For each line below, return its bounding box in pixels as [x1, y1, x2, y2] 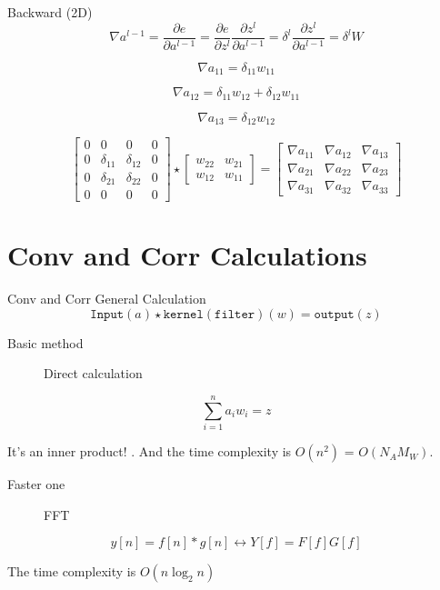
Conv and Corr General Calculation [7, 289, 206, 308]
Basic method [7, 333, 84, 352]
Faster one [7, 475, 65, 494]
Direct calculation [44, 364, 143, 383]
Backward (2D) [7, 3, 93, 21]
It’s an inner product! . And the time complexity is [7, 442, 292, 461]
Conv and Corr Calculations [7, 236, 367, 274]
